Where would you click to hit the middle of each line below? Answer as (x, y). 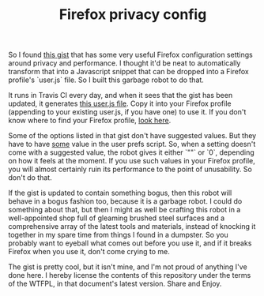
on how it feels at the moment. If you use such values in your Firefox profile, (132, 161)
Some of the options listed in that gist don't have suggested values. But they (132, 136)
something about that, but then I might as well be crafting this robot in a (124, 210)
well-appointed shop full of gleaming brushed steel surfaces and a (117, 218)
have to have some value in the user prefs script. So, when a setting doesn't (132, 144)
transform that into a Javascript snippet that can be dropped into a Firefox (128, 72)
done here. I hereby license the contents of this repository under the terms (130, 275)
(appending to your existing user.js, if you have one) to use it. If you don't (127, 112)
